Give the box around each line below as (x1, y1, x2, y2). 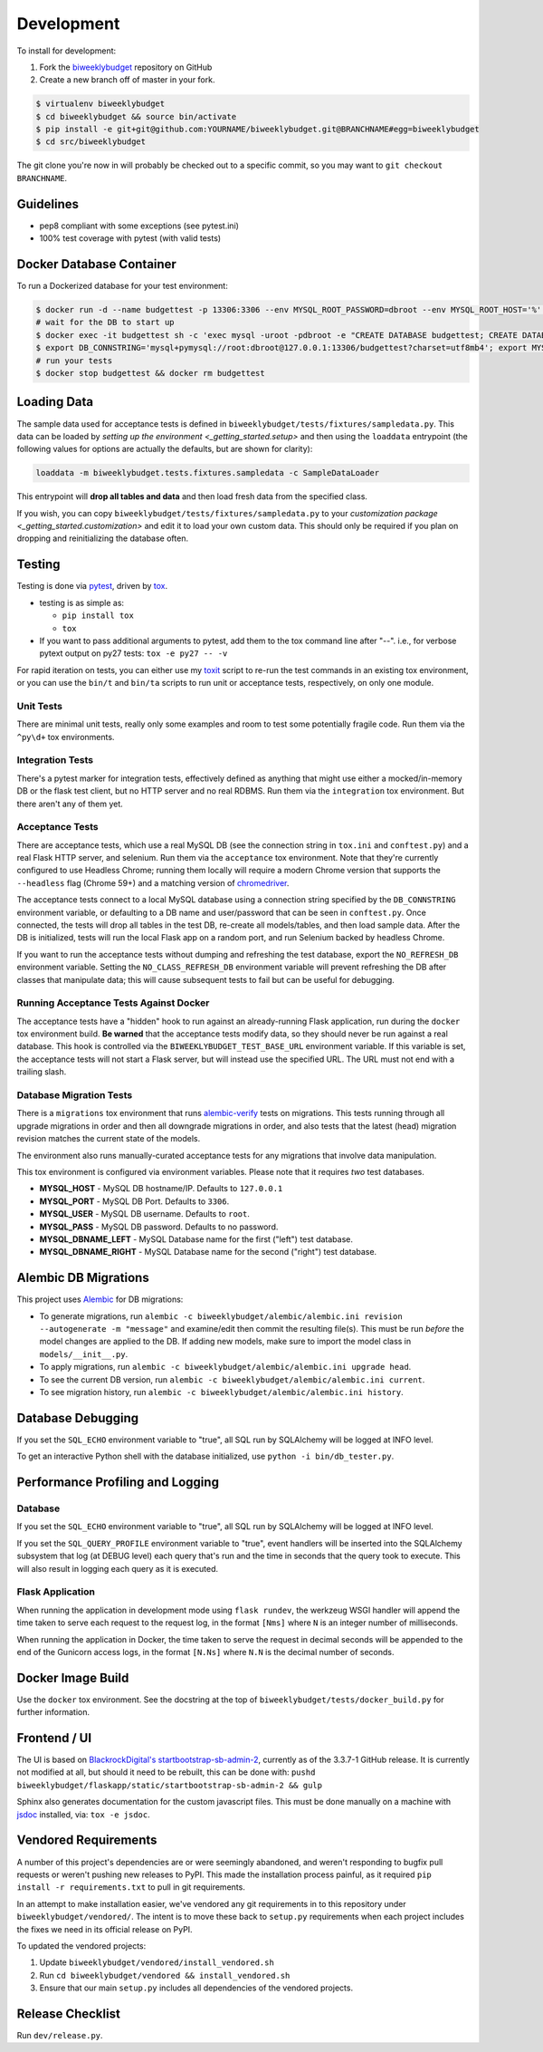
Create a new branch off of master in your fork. (39, 74, 215, 85)
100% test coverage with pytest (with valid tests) (39, 233, 222, 244)
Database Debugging (16, 1410, 139, 1426)
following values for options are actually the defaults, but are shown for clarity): (16, 444, 313, 455)
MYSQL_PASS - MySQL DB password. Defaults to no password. (39, 1221, 279, 1232)
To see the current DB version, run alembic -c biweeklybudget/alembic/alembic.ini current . (39, 1373, 425, 1385)
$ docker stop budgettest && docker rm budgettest (35, 368, 266, 378)
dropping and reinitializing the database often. (16, 533, 189, 544)
